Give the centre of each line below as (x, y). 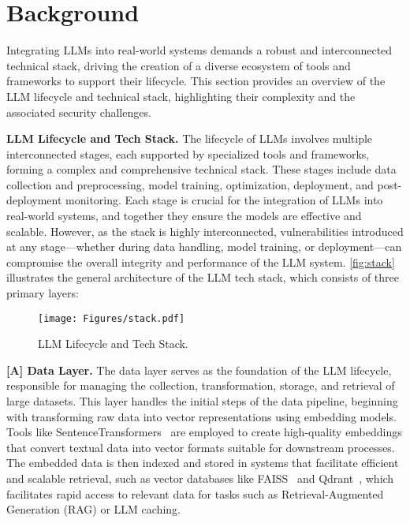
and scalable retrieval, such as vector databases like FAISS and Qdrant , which (200, 478)
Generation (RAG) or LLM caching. (93, 509)
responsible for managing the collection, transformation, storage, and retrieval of (201, 385)
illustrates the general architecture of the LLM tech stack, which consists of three (203, 277)
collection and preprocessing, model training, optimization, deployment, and (190, 184)
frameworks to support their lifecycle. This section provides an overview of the (196, 81)
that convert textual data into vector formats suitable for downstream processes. (201, 447)
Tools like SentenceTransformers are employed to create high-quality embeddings (204, 432)
